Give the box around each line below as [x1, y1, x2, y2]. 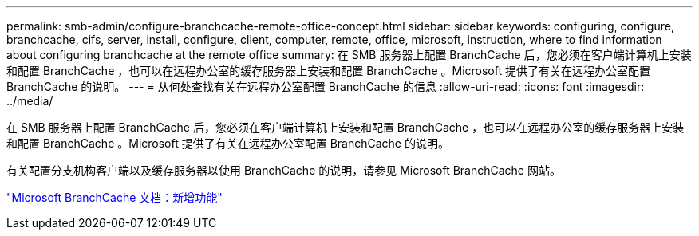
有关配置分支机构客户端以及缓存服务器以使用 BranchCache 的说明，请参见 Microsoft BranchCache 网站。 [6, 163, 561, 177]
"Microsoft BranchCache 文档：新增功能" [6, 191, 223, 204]
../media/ [6, 94, 53, 108]
